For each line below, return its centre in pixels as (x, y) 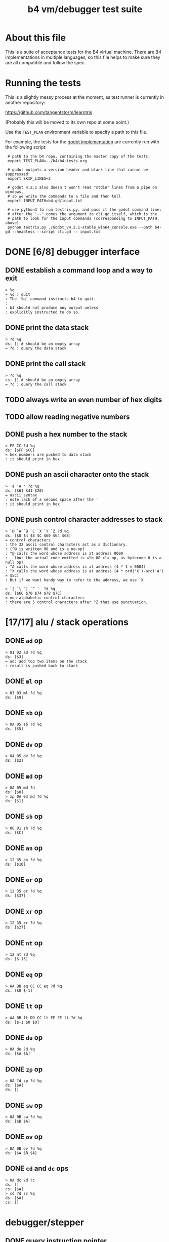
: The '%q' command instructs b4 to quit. (51, 299)
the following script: (26, 147)
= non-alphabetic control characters (45, 598)
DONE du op (24, 1038)
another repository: (25, 102)
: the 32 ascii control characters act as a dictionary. (67, 545)
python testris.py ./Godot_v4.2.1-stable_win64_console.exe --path (80, 227)
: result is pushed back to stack (42, 666)
